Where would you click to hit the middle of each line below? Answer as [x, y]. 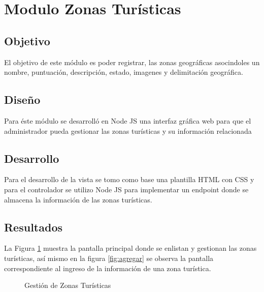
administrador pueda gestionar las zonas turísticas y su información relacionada [128, 130]
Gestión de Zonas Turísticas [68, 285]
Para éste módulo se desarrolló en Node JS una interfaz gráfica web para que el [128, 120]
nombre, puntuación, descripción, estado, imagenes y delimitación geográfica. [124, 72]
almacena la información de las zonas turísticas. [78, 199]
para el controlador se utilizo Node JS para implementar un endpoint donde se [126, 189]
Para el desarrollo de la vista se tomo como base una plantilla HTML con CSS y [129, 179]
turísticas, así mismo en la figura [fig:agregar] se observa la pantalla [109, 258]
